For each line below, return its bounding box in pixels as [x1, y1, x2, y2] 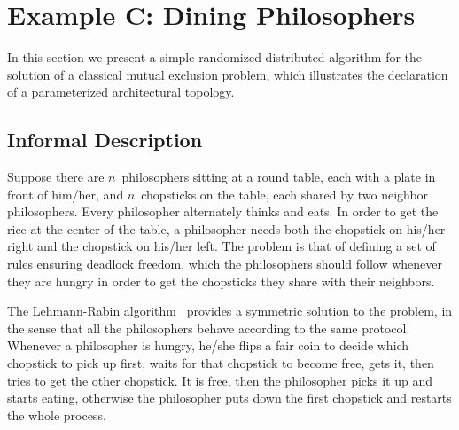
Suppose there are [7, 168, 105, 186]
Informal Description [7, 126, 203, 153]
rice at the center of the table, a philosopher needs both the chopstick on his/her [7, 219, 446, 238]
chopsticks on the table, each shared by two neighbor [141, 184, 429, 203]
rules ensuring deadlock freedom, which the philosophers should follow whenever [7, 254, 442, 273]
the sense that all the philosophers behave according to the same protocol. [7, 318, 410, 337]
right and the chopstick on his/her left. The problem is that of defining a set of [7, 237, 436, 255]
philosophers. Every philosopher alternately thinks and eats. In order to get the [7, 202, 439, 221]
